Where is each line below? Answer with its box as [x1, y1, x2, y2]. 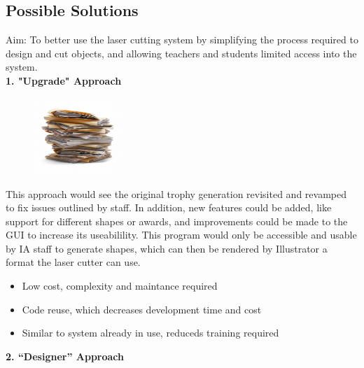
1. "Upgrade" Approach [6, 73, 122, 87]
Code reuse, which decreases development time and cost [22, 302, 262, 316]
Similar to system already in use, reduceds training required [22, 325, 279, 340]
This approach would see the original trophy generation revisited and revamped [6, 186, 346, 201]
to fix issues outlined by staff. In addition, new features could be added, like [6, 200, 332, 215]
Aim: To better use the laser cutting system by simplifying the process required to [6, 32, 358, 47]
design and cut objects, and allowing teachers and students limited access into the [6, 45, 357, 60]
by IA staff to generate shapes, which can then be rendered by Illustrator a [6, 241, 328, 255]
